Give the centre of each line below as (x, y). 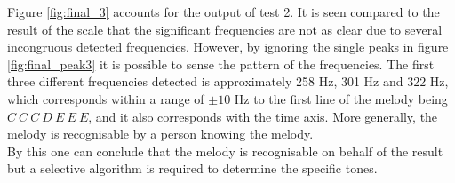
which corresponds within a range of (106, 98)
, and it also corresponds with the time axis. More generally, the (263, 116)
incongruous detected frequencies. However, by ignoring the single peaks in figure (228, 47)
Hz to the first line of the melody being (341, 98)
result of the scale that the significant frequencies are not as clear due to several (225, 29)
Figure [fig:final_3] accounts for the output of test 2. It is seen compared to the (224, 12)
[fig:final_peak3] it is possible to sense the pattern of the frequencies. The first (221, 64)
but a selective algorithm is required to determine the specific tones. (192, 168)
